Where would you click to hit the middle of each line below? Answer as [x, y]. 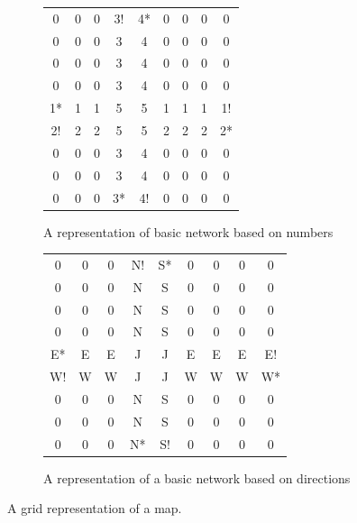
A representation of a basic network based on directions [197, 477]
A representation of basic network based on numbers [188, 231]
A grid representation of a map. [95, 508]
